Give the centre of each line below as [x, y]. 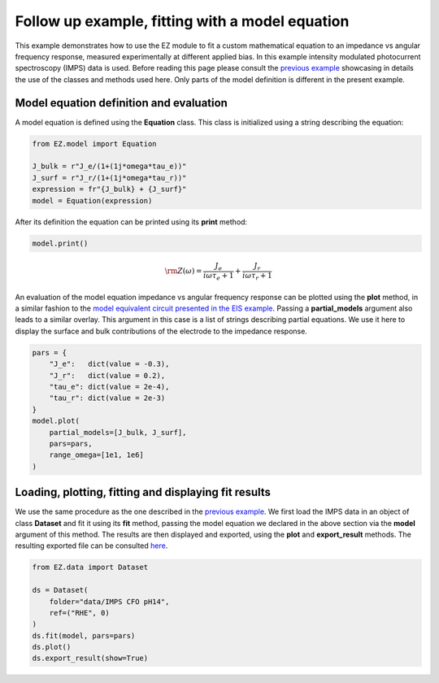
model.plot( [56, 421]
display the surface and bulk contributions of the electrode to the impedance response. [161, 331]
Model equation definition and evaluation [121, 103]
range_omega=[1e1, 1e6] [96, 455]
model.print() [60, 243]
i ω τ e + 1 [219, 276]
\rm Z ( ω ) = [183, 271]
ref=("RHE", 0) [79, 613]
